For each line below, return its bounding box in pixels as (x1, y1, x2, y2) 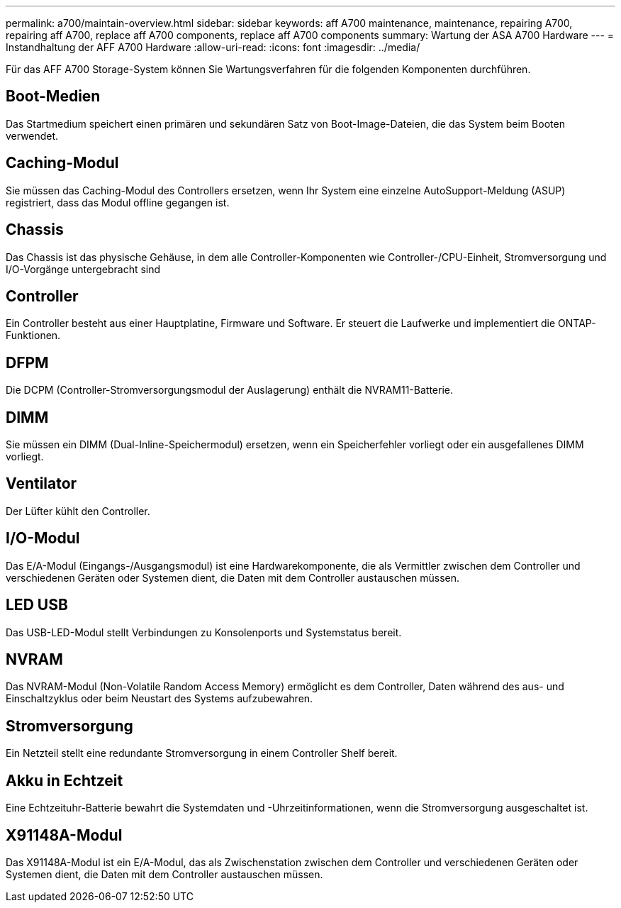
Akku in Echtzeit (6, 771, 123, 790)
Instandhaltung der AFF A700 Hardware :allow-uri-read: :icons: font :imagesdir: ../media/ (6, 41, 420, 53)
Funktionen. (6, 329, 61, 342)
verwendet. (6, 129, 59, 142)
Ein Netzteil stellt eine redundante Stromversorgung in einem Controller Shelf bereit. (6, 747, 398, 760)
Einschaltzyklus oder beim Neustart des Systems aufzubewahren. (6, 692, 313, 705)
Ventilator (6, 475, 77, 493)
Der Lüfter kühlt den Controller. (6, 504, 150, 517)
